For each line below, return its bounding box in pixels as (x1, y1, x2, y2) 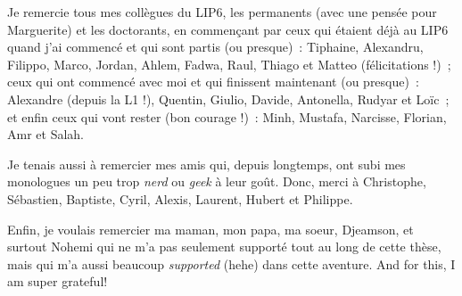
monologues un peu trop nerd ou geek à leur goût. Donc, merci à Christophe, (7, 172, 426, 191)
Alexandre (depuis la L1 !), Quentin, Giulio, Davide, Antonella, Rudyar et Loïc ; (7, 89, 450, 108)
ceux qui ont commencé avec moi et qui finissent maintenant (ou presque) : (7, 72, 419, 91)
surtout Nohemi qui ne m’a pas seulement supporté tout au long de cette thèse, (7, 237, 441, 256)
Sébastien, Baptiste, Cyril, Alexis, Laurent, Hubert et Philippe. (7, 189, 353, 208)
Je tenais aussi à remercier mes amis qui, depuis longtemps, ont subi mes (7, 154, 406, 173)
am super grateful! (7, 272, 108, 291)
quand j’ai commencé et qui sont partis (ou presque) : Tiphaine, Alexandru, (7, 37, 424, 56)
